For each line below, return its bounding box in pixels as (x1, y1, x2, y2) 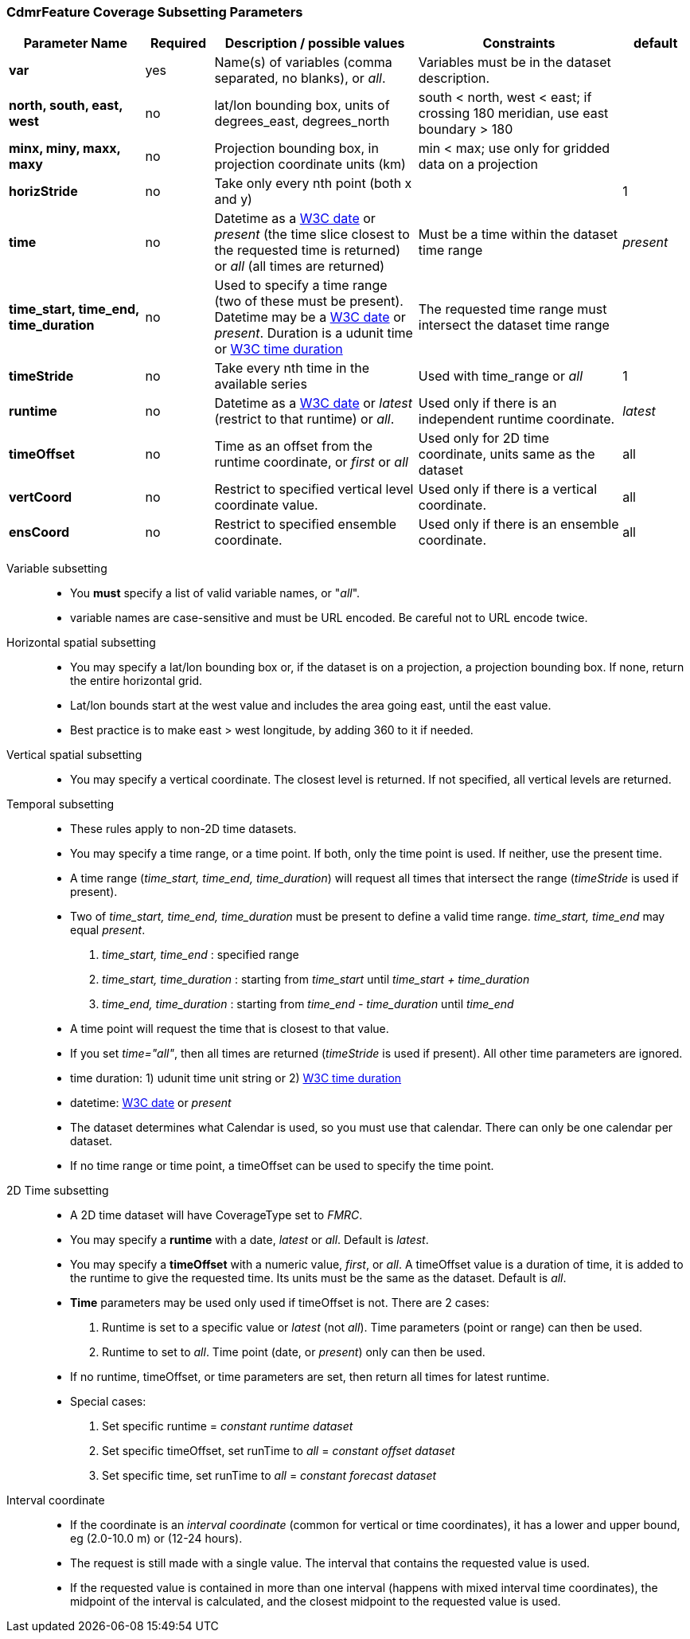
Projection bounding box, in (214, 140, 379, 157)
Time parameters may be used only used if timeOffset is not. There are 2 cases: (70, 1296, 489, 1310)
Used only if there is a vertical (418, 481, 598, 498)
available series (214, 376, 307, 393)
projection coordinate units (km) (214, 156, 406, 173)
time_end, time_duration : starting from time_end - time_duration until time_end (102, 997, 514, 1011)
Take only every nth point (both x (214, 175, 412, 192)
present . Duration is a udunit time (214, 325, 413, 342)
